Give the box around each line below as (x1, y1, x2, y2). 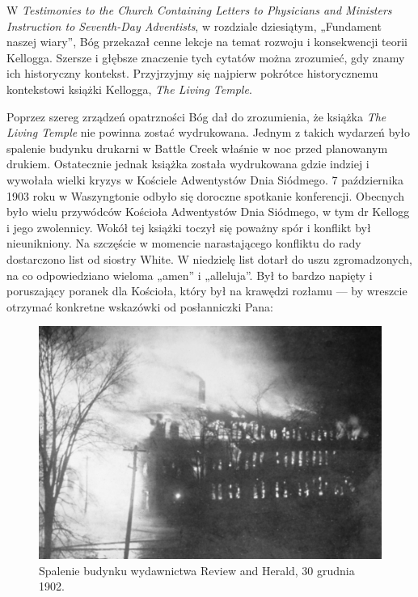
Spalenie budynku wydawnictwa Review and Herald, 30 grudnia (39, 561, 355, 578)
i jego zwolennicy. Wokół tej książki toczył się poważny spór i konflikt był (6, 218, 371, 235)
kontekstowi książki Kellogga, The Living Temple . (6, 80, 252, 97)
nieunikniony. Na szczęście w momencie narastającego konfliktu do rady (6, 235, 361, 252)
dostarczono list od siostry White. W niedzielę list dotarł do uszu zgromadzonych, (6, 250, 412, 267)
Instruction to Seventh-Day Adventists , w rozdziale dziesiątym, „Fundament (6, 17, 382, 34)
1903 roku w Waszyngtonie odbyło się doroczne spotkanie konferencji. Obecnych (6, 187, 404, 204)
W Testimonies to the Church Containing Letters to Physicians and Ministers (6, 2, 392, 18)
